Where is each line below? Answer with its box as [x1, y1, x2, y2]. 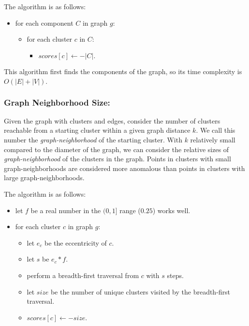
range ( [119, 205, 141, 215]
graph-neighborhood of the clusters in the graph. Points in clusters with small [4, 154, 231, 164]
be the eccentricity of [44, 237, 107, 248]
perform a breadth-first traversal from [27, 270, 139, 280]
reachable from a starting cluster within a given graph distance [4, 125, 190, 135]
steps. [167, 270, 184, 280]
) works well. [152, 205, 190, 215]
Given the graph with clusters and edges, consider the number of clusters [4, 115, 220, 125]
